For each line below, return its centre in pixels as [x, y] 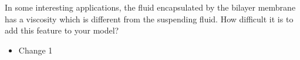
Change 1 [36, 50]
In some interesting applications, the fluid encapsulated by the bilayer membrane [150, 7]
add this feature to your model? [62, 30]
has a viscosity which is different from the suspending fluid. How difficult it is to [149, 19]
